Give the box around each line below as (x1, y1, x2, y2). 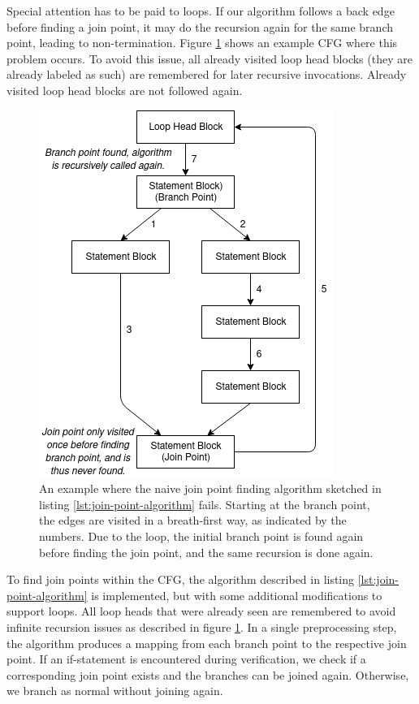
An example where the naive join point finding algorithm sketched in (39, 480, 382, 497)
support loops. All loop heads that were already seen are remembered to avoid (6, 603, 396, 620)
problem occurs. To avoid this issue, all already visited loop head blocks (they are (6, 50, 413, 67)
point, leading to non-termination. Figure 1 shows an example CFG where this (6, 34, 398, 51)
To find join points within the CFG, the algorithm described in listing (6, 571, 355, 588)
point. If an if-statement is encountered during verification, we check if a (6, 650, 366, 667)
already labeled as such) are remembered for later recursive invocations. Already (6, 66, 407, 83)
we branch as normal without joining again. (6, 682, 223, 699)
